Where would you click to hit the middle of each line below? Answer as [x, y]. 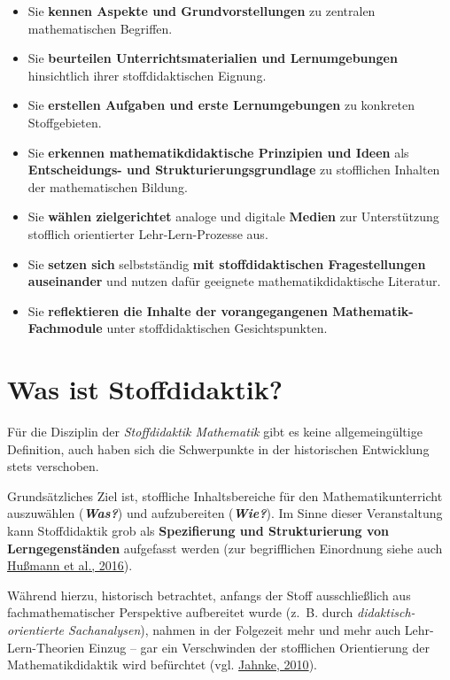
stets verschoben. [53, 466]
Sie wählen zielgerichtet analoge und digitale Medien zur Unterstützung [233, 216]
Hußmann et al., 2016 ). [70, 565]
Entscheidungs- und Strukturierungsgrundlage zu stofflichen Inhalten [234, 170]
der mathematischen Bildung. [108, 186]
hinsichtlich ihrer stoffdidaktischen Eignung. [147, 75]
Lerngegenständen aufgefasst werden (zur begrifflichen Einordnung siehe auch [225, 548]
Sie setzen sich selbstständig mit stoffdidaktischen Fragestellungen [227, 263]
